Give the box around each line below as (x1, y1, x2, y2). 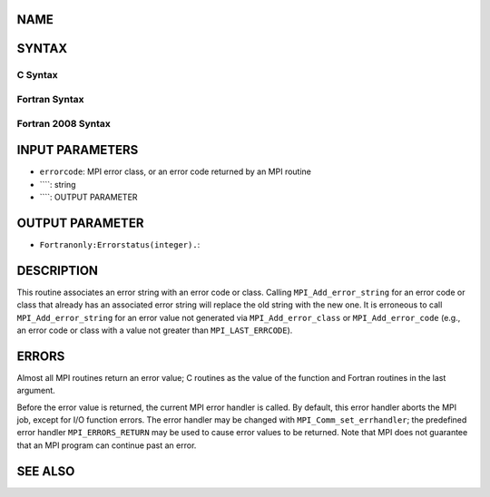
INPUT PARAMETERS (16, 142, 139, 158)
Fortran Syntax (16, 93, 84, 105)
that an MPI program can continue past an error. (16, 440, 197, 451)
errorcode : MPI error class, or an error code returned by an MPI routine (39, 166, 312, 177)
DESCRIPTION (16, 263, 99, 278)
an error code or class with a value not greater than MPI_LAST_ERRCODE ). (16, 325, 293, 336)
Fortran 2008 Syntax (16, 117, 111, 130)
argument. (16, 385, 56, 396)
